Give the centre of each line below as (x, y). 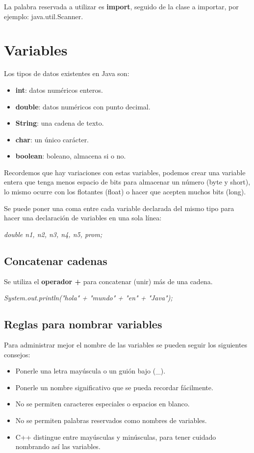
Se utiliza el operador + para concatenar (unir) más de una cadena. (108, 281)
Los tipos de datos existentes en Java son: (67, 73)
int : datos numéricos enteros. (59, 90)
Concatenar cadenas (56, 260)
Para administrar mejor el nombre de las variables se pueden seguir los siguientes (126, 345)
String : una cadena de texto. (60, 123)
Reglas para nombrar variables (83, 324)
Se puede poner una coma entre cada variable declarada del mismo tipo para (119, 208)
